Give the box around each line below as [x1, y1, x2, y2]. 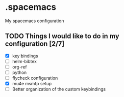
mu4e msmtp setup [12, 81, 52, 87]
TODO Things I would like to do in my [5, 32, 120, 40]
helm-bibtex [12, 58, 37, 64]
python [12, 69, 27, 75]
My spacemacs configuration [5, 18, 64, 24]
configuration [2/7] [5, 40, 65, 48]
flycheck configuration [12, 75, 58, 81]
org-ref [12, 64, 27, 70]
